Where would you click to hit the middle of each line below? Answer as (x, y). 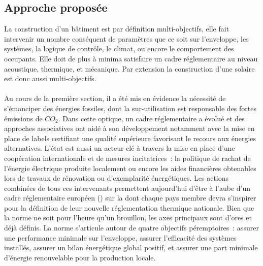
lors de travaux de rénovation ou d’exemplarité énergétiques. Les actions (117, 178)
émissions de (23, 118)
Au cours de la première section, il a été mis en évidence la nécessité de (115, 98)
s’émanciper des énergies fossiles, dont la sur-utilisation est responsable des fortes (130, 108)
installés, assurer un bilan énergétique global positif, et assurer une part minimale (131, 247)
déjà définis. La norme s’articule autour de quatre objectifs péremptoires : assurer (131, 228)
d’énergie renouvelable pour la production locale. (80, 257)
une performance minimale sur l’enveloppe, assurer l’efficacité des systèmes (120, 237)
